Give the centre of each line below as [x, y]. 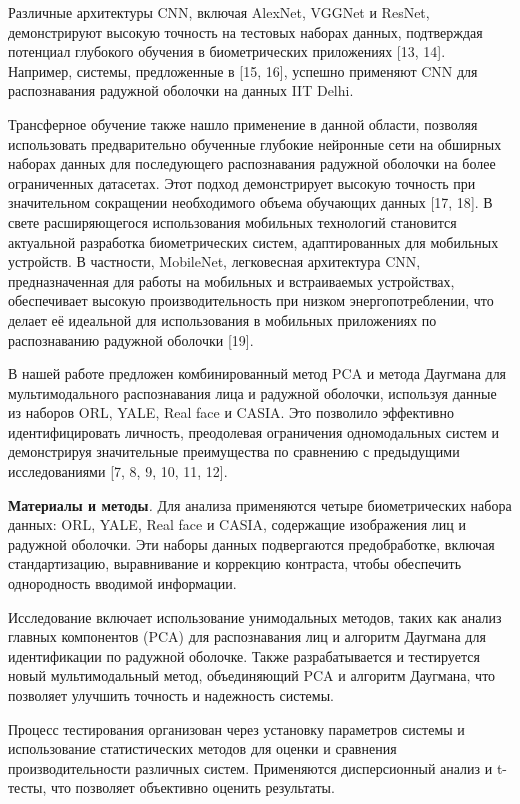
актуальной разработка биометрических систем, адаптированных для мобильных [253, 241]
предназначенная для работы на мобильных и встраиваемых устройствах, [231, 280]
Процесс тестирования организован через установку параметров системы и [236, 728]
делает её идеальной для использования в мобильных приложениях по [222, 319]
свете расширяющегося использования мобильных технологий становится [232, 221]
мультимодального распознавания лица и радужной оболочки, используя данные [252, 392]
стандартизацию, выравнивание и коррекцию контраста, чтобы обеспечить [235, 563]
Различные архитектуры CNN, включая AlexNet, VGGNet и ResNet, [219, 12]
